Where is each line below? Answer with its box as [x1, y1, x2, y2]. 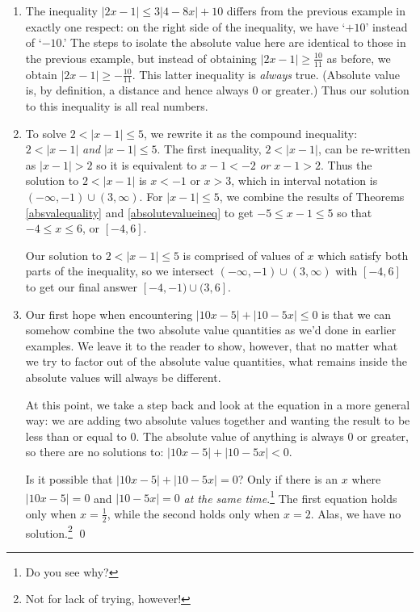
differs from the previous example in [226, 2, 405, 19]
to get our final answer [25, 278, 138, 295]
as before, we [326, 49, 391, 66]
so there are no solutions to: [25, 443, 164, 460]
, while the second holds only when [107, 505, 280, 522]
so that [337, 203, 372, 220]
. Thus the [321, 156, 372, 173]
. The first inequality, [157, 140, 262, 157]
